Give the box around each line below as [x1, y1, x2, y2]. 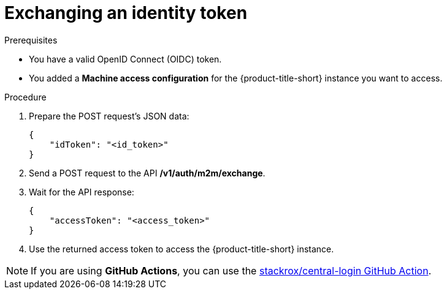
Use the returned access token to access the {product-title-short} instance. [29, 243, 334, 254]
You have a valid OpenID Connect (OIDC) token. [29, 53, 222, 64]
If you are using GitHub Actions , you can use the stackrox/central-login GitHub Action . [31, 264, 432, 277]
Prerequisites [4, 34, 58, 45]
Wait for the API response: [29, 186, 134, 197]
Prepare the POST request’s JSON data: [29, 110, 189, 121]
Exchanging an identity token [4, 2, 248, 23]
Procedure [4, 91, 47, 102]
